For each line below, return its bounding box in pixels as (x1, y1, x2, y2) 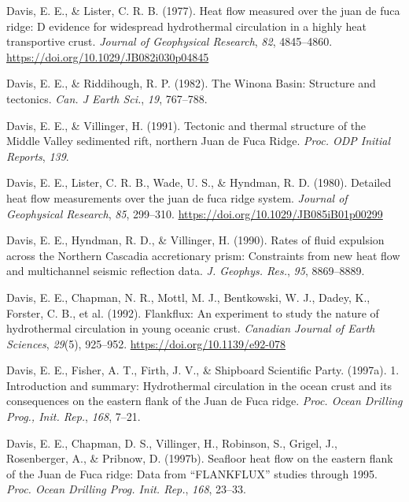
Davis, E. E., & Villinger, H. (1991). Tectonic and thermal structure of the (6, 117, 367, 133)
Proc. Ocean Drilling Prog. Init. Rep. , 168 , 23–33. (6, 481, 247, 497)
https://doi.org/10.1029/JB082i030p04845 (6, 48, 209, 65)
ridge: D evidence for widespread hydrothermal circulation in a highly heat (6, 17, 367, 34)
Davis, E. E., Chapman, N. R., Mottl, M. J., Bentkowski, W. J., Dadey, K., (6, 288, 370, 305)
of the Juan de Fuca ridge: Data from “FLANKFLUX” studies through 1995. (6, 465, 378, 482)
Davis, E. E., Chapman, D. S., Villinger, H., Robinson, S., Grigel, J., (6, 434, 337, 451)
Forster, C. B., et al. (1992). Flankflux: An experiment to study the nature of (6, 304, 379, 321)
